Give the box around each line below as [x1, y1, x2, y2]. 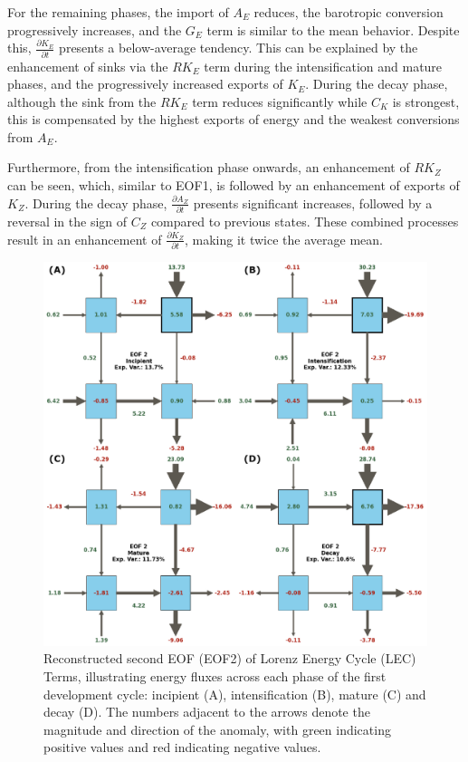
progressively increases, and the [7, 20, 182, 39]
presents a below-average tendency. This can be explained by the [59, 38, 418, 57]
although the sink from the [7, 92, 157, 111]
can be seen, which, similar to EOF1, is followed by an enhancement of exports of [7, 176, 460, 195]
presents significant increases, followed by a [193, 193, 433, 212]
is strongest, [392, 92, 460, 111]
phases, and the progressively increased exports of [7, 74, 283, 93]
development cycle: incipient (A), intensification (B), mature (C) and [43, 684, 426, 703]
